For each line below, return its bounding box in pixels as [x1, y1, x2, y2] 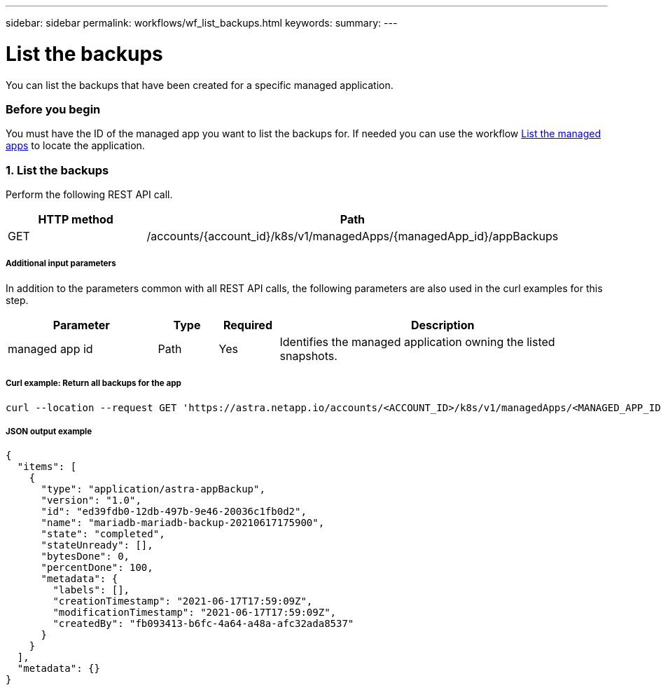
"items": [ [17, 461, 77, 473]
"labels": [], [53, 584, 130, 596]
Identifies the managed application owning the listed [279, 334, 555, 349]
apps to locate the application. [6, 139, 145, 152]
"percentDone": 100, [41, 562, 153, 574]
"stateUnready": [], [41, 539, 153, 551]
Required [223, 317, 272, 332]
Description [411, 317, 475, 332]
